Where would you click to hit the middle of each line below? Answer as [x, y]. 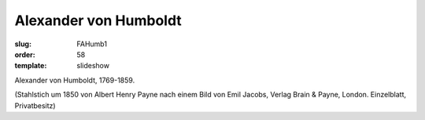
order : [25, 54]
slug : [23, 44]
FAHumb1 [92, 44]
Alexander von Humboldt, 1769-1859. [75, 80]
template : [31, 66]
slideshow [93, 66]
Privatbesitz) [35, 105]
